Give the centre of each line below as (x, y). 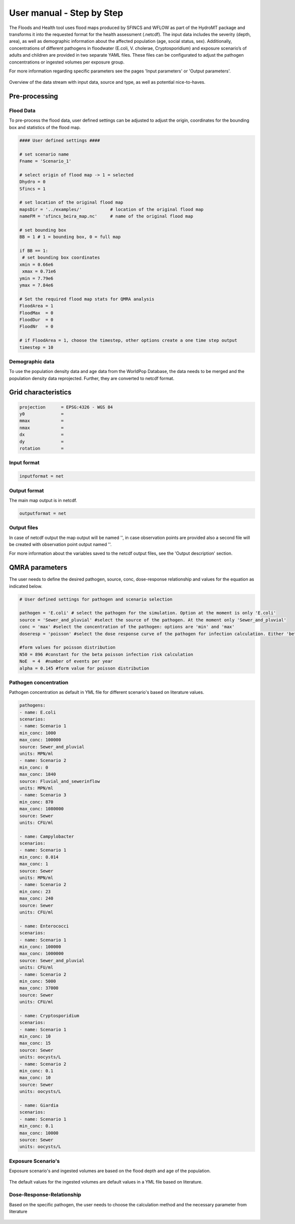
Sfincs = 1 (32, 189)
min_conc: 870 (36, 802)
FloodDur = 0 (36, 320)
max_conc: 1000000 (42, 954)
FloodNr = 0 (36, 327)
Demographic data (32, 361)
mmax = (42, 421)
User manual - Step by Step (66, 13)
